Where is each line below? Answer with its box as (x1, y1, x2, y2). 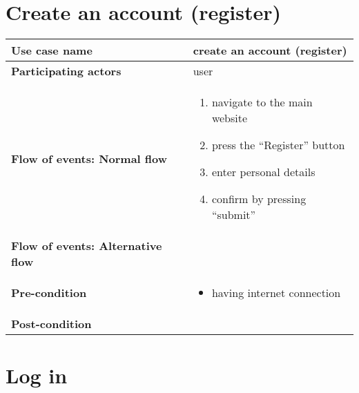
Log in (6, 361, 68, 390)
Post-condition (11, 316, 92, 332)
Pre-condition (11, 285, 87, 301)
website (211, 110, 248, 126)
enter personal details (211, 164, 316, 180)
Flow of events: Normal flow (11, 150, 168, 166)
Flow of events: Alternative (11, 238, 162, 254)
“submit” (211, 207, 256, 223)
